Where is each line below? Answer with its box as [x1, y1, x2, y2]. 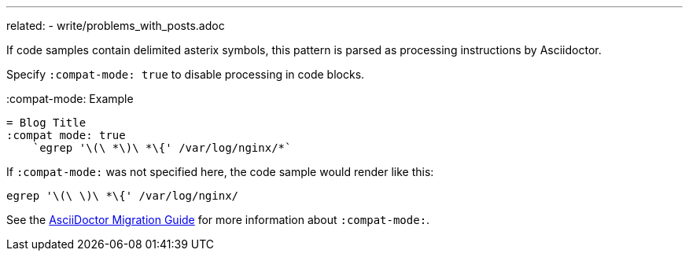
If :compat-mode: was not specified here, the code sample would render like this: [6, 165, 434, 178]
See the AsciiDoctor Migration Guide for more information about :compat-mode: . [6, 213, 430, 226]
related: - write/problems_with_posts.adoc [6, 19, 225, 32]
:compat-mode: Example [6, 92, 134, 105]
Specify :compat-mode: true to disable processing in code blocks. [6, 68, 365, 81]
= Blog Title [6, 116, 87, 129]
